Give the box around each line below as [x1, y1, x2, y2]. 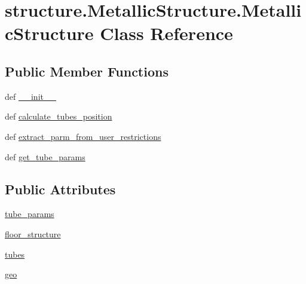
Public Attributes [5, 179, 116, 198]
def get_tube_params [5, 150, 85, 163]
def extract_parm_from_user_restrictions [5, 130, 161, 142]
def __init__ [5, 90, 56, 102]
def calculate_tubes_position [5, 110, 112, 123]
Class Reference [100, 21, 233, 45]
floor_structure [5, 227, 61, 240]
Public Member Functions [5, 62, 169, 80]
